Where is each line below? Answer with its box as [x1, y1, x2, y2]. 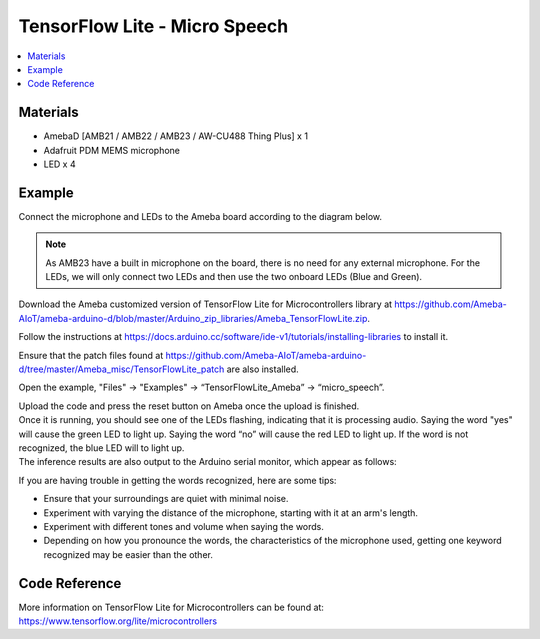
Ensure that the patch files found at [18, 349, 164, 361]
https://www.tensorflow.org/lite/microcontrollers [18, 615, 218, 627]
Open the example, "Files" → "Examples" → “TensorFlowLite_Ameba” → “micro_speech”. [18, 381, 385, 394]
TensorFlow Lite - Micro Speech [18, 15, 289, 37]
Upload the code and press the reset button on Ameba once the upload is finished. [18, 400, 360, 412]
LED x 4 [43, 158, 76, 170]
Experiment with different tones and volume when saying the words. [43, 520, 325, 532]
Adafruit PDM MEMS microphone [43, 144, 180, 156]
